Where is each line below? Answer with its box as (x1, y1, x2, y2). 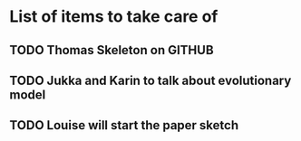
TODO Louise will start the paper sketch (9, 117, 238, 133)
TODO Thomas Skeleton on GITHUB (9, 42, 215, 58)
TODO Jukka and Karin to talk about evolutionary (9, 72, 292, 88)
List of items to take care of (9, 6, 218, 27)
